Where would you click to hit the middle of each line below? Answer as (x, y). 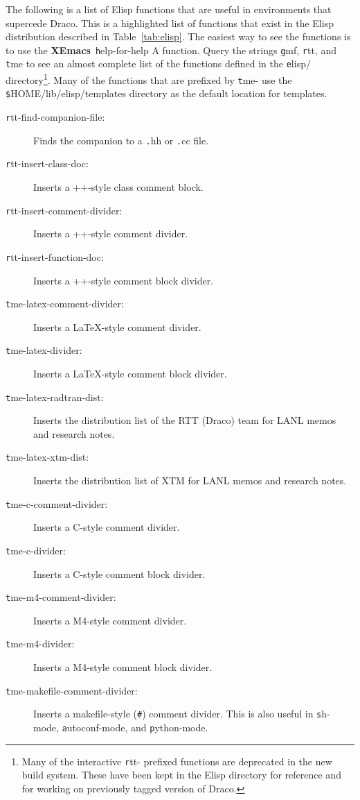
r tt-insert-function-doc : (55, 256)
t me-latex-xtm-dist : (47, 457)
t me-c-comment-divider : (57, 503)
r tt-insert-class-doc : (47, 163)
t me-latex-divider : (44, 350)
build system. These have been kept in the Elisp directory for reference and (181, 775)
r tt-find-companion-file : (55, 117)
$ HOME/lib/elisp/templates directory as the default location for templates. (166, 93)
